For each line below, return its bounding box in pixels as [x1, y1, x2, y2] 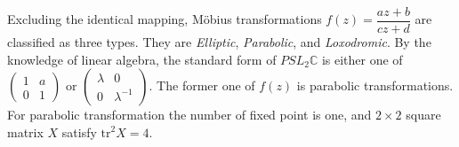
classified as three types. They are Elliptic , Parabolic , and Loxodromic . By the [7, 33, 431, 51]
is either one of [321, 50, 403, 68]
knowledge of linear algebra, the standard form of [7, 50, 277, 68]
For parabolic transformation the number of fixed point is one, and [7, 105, 372, 124]
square [406, 105, 441, 124]
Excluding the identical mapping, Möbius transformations [7, 10, 322, 28]
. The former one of [149, 76, 255, 95]
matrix [7, 122, 44, 141]
